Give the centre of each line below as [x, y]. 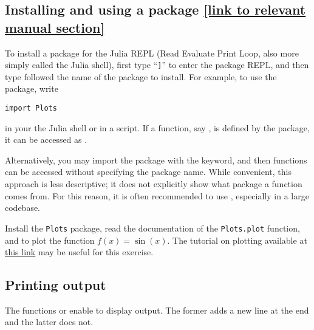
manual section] [55, 27]
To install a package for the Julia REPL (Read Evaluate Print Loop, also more [152, 53]
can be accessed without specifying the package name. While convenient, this [148, 172]
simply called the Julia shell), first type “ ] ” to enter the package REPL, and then [157, 65]
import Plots [31, 108]
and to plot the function [50, 240]
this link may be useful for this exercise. [79, 252]
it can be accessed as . [46, 139]
